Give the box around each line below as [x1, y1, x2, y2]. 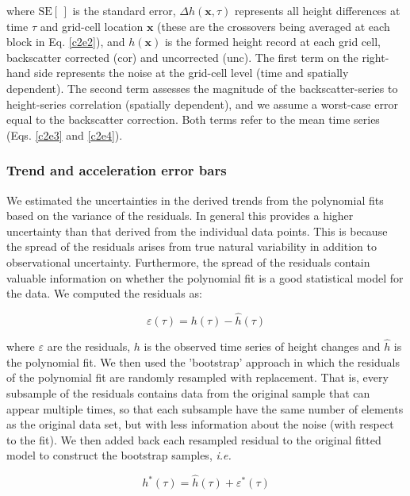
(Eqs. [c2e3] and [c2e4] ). [6, 126, 123, 143]
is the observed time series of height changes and [144, 338, 381, 355]
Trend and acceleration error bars [6, 160, 227, 180]
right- [362, 48, 389, 65]
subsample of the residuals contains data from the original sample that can [6, 384, 370, 401]
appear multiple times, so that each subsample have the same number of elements [6, 400, 404, 417]
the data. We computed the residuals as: [6, 285, 202, 302]
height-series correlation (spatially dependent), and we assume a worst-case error [6, 95, 398, 112]
